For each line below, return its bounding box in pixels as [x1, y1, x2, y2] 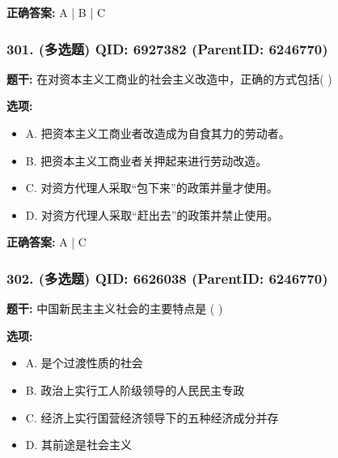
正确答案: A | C [6, 233, 87, 250]
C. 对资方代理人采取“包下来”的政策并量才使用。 [25, 179, 278, 196]
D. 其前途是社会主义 [25, 436, 133, 453]
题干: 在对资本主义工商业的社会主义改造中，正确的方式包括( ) [6, 70, 332, 87]
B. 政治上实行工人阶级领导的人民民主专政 [25, 381, 245, 398]
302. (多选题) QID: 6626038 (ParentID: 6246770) [6, 268, 328, 288]
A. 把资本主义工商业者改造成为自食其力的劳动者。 [25, 125, 290, 141]
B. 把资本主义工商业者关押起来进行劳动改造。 [25, 152, 268, 169]
